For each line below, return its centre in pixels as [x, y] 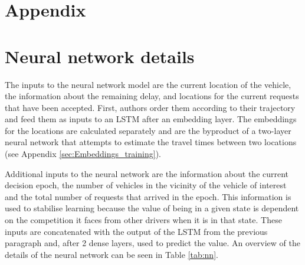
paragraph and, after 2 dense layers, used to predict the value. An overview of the [152, 243]
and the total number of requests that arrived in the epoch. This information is [148, 196]
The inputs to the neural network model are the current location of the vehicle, [148, 84]
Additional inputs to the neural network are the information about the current [147, 173]
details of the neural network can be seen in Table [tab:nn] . [111, 254]
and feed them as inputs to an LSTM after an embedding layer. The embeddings [151, 119]
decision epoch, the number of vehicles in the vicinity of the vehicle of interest [146, 185]
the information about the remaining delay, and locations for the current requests [152, 96]
